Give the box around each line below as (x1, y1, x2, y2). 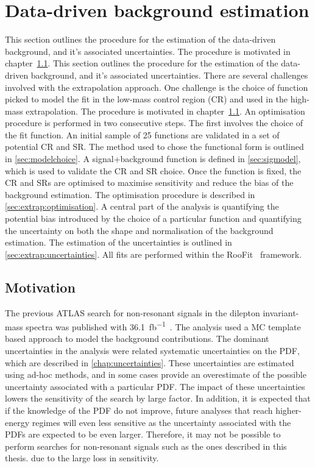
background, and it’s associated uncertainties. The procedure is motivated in (5, 44, 291, 57)
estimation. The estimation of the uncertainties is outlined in (5, 236, 232, 249)
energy (5, 416, 30, 428)
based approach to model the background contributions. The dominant (5, 332, 269, 345)
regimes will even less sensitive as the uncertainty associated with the (32, 416, 291, 428)
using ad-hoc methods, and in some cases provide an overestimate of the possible (5, 368, 306, 381)
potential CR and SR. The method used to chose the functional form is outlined (5, 140, 304, 153)
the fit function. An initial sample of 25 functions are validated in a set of (5, 128, 280, 141)
